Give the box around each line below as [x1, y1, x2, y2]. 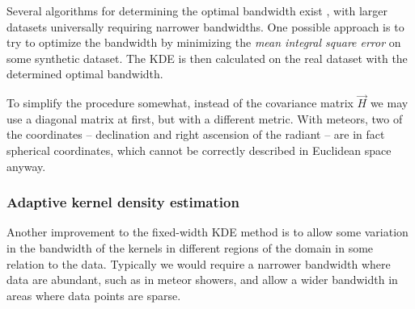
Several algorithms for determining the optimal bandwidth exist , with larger [6, 2, 387, 19]
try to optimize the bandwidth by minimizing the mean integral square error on [6, 34, 401, 51]
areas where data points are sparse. [6, 286, 181, 303]
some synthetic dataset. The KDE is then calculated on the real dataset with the [6, 49, 408, 66]
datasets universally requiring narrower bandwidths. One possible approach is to [6, 18, 404, 35]
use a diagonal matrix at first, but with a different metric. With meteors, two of [6, 110, 403, 127]
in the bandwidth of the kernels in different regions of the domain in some [6, 239, 374, 256]
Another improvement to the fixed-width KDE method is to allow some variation [6, 223, 409, 240]
